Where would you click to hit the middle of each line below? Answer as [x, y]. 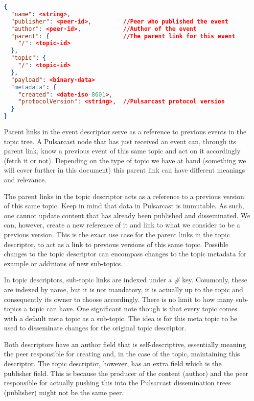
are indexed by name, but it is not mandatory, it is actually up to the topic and [124, 289]
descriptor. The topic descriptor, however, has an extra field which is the [113, 363]
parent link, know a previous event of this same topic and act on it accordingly [122, 151]
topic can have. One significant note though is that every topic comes [133, 309]
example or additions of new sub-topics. [63, 263]
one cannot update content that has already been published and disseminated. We [127, 215]
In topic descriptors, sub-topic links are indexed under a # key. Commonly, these [126, 280]
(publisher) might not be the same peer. [64, 392]
